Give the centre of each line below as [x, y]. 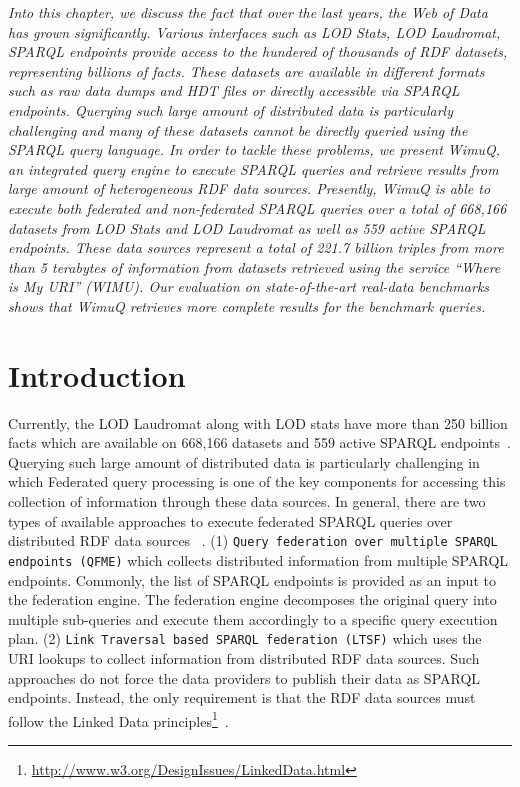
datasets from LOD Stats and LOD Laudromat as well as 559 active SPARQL [247, 227]
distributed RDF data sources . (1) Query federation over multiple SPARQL [253, 540]
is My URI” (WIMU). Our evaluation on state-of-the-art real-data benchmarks [249, 286]
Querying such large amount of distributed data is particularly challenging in [244, 461]
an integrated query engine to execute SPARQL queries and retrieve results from [253, 168]
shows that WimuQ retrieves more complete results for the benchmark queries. [247, 305]
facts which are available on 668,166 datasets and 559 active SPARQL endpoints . [259, 442]
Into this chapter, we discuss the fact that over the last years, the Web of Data [248, 12]
